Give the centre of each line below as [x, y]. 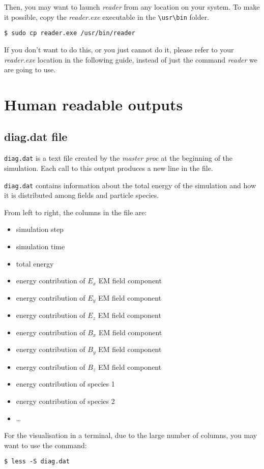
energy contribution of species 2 [65, 401]
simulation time [40, 246]
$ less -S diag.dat [37, 462]
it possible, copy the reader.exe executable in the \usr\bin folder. [107, 17]
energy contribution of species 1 [65, 384]
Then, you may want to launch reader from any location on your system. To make [132, 7]
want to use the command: [46, 445]
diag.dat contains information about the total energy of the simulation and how [130, 185]
